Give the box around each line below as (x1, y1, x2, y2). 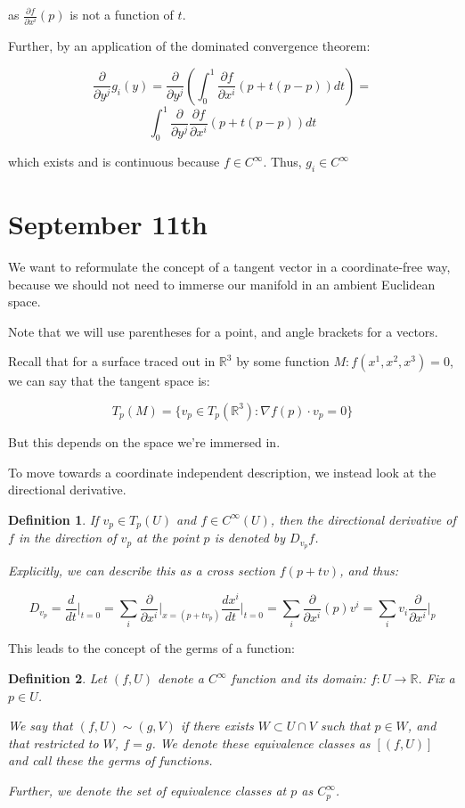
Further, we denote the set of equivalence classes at (8, 781, 287, 800)
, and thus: (339, 561, 398, 580)
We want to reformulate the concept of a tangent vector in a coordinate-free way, (8, 257, 451, 275)
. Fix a (418, 669, 455, 688)
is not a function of (69, 5, 174, 23)
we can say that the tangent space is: (8, 371, 210, 390)
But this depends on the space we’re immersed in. (8, 432, 281, 451)
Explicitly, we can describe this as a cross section (8, 561, 275, 580)
